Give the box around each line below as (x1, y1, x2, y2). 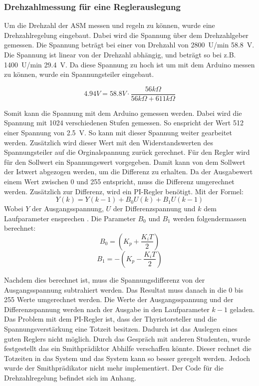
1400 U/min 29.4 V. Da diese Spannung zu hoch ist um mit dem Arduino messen (4, 59, 255, 69)
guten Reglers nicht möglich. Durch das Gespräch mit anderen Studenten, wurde (4, 333, 251, 344)
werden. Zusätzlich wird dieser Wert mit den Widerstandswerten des (4, 137, 214, 147)
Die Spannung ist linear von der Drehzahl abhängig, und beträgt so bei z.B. (4, 49, 236, 59)
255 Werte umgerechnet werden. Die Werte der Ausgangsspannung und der (4, 294, 234, 305)
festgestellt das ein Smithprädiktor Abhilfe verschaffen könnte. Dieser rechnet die (4, 343, 252, 354)
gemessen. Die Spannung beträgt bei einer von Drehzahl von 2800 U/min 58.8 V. (4, 39, 255, 50)
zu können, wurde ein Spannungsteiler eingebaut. (4, 69, 154, 79)
